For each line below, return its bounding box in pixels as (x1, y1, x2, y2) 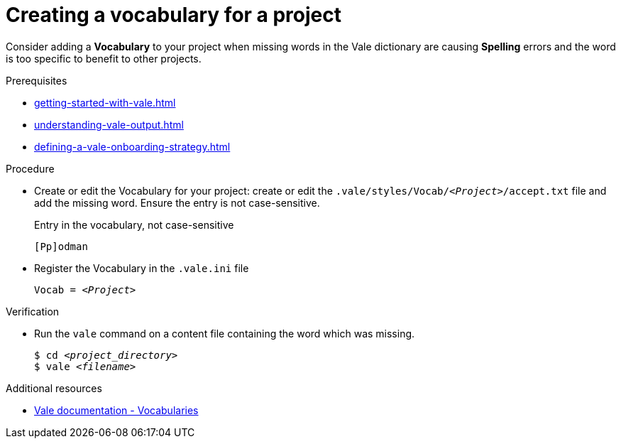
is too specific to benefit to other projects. (6, 52, 202, 65)
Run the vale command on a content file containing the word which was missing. (34, 327, 415, 340)
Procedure (6, 162, 55, 175)
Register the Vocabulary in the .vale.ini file (34, 261, 249, 274)
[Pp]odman (34, 240, 88, 252)
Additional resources (6, 381, 102, 394)
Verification (6, 305, 60, 318)
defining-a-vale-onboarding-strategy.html (34, 140, 231, 153)
